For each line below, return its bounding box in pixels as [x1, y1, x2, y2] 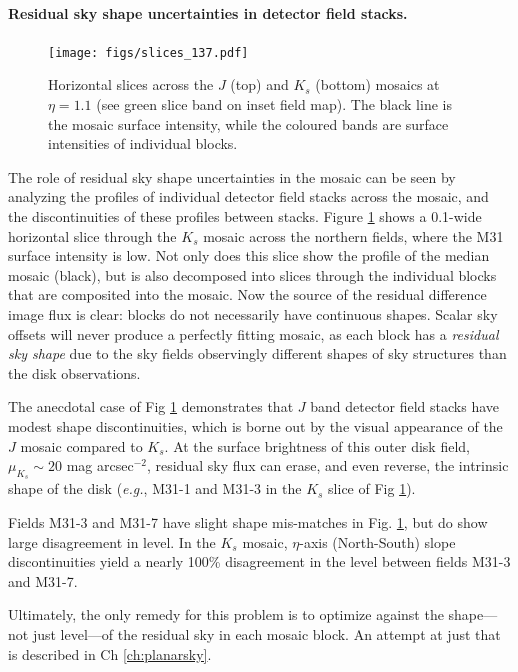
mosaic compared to [20, 435, 143, 456]
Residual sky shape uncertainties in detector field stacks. [8, 2, 408, 23]
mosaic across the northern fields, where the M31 [203, 225, 504, 246]
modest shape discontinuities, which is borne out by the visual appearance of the [8, 415, 503, 436]
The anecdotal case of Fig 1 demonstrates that [8, 396, 294, 417]
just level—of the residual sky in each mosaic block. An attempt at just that [32, 623, 501, 644]
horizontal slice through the [8, 225, 177, 246]
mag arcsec [66, 455, 134, 476]
